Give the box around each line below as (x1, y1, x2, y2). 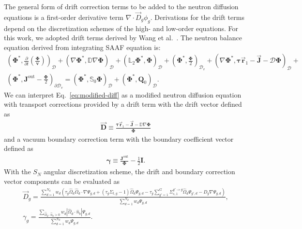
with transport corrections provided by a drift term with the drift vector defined (4, 99, 242, 109)
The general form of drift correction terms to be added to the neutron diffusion (4, 1, 239, 11)
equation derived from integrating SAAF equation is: (4, 42, 161, 52)
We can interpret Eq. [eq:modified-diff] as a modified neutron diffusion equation (4, 89, 242, 99)
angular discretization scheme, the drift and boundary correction (44, 166, 235, 177)
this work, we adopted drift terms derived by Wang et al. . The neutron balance (4, 33, 242, 43)
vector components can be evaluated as (4, 176, 120, 186)
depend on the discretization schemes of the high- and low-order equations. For (4, 23, 239, 33)
